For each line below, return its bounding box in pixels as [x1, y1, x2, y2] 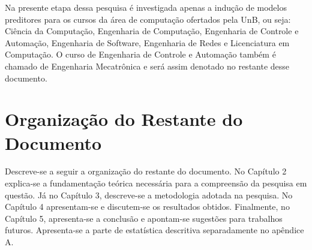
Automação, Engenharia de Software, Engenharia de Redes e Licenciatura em [5, 36, 290, 49]
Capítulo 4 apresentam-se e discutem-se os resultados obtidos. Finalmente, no [5, 200, 290, 213]
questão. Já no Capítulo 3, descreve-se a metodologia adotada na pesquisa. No [5, 188, 293, 201]
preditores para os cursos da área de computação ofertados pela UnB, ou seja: [5, 13, 291, 25]
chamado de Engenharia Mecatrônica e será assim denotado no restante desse [5, 59, 290, 72]
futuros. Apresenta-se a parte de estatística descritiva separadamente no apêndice [5, 224, 304, 236]
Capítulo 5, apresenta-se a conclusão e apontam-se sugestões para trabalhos [5, 212, 283, 224]
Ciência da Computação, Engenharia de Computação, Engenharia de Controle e [5, 25, 299, 37]
